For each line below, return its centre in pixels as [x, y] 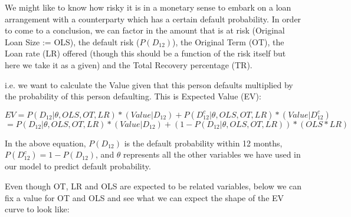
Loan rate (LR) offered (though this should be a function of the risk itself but [145, 53]
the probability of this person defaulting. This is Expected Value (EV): [133, 96]
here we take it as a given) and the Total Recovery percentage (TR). [129, 64]
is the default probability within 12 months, [203, 143]
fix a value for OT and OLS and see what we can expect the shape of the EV [145, 197]
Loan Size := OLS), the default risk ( [72, 41]
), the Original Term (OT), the [228, 41]
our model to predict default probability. [78, 166]
